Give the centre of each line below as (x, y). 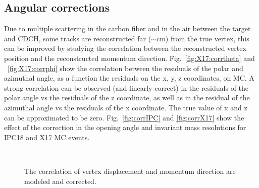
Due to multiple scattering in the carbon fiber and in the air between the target (127, 28)
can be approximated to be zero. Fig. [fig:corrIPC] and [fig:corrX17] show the (124, 117)
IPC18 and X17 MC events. (47, 137)
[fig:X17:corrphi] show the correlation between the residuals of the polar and (125, 68)
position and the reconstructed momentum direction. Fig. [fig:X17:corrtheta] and (129, 58)
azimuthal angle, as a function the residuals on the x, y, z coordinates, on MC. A (129, 78)
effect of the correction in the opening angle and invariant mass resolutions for (125, 127)
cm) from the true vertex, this (203, 38)
